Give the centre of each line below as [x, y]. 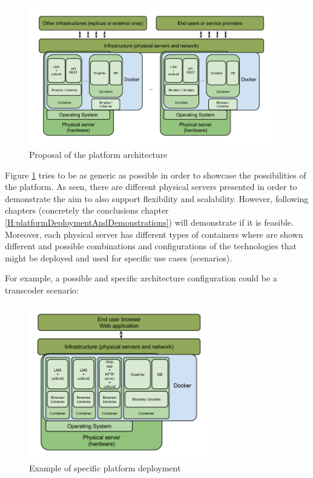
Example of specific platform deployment [105, 468]
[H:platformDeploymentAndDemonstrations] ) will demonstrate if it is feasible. [149, 222]
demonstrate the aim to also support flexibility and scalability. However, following [157, 198]
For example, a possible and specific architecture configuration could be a [141, 278]
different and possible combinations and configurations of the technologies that [151, 246]
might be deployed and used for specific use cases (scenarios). [119, 257]
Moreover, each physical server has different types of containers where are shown [154, 234]
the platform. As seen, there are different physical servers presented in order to [151, 187]
